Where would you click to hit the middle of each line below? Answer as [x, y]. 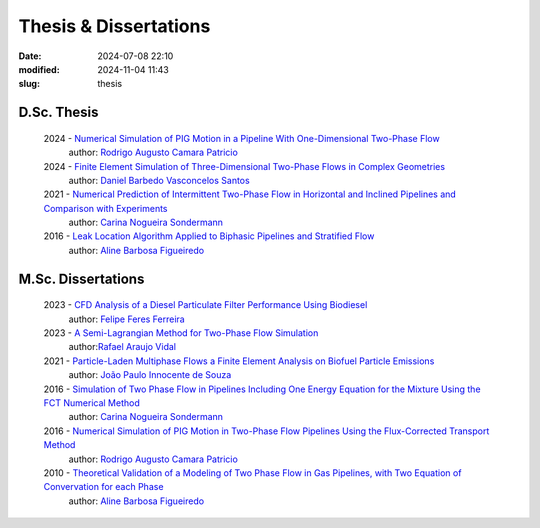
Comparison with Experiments [106, 208]
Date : [30, 56]
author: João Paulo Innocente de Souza [150, 375]
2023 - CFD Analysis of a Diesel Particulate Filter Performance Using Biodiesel [205, 305]
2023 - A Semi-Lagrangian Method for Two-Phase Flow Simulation [181, 333]
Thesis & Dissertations [114, 26]
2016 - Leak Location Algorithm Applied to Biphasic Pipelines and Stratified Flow [209, 236]
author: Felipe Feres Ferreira [126, 319]
